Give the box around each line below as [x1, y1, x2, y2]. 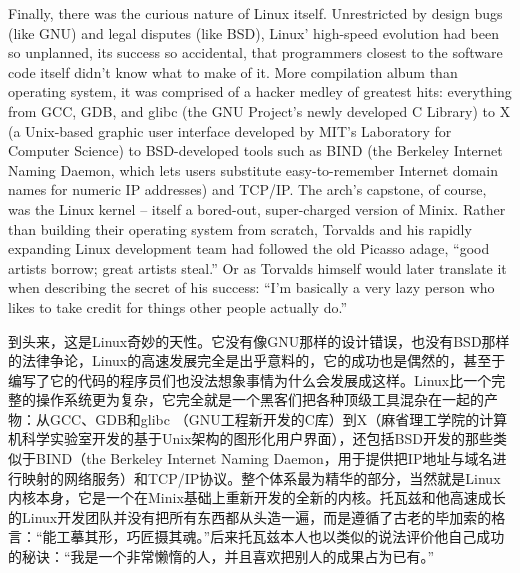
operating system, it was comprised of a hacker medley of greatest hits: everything [8, 81, 512, 102]
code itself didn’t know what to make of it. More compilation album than [8, 61, 458, 82]
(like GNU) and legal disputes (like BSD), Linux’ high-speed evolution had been [8, 22, 499, 43]
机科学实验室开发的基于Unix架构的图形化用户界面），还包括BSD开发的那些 [8, 428, 493, 449]
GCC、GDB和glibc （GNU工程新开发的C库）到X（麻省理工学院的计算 [49, 408, 508, 429]
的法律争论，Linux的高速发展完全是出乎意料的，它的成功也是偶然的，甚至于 [8, 350, 506, 371]
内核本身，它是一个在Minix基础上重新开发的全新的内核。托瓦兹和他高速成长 [8, 487, 506, 508]
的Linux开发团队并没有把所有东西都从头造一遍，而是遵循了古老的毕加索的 [8, 506, 492, 527]
